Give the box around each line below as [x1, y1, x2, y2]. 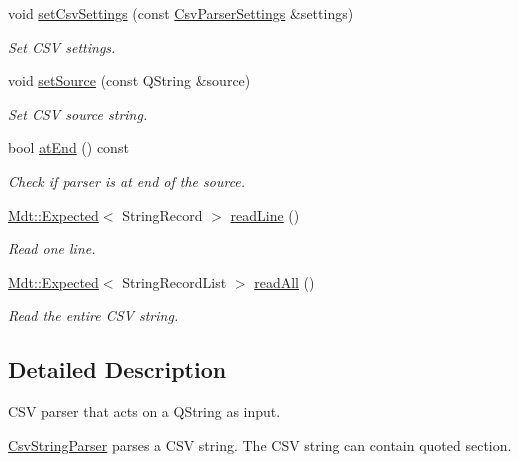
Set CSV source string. [8, 103, 148, 124]
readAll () [254, 271, 315, 292]
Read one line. [8, 238, 96, 259]
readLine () [230, 204, 300, 225]
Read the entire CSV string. [8, 305, 179, 326]
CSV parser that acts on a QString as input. [8, 401, 281, 422]
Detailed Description [8, 354, 227, 385]
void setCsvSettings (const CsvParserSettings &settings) [8, 3, 354, 23]
